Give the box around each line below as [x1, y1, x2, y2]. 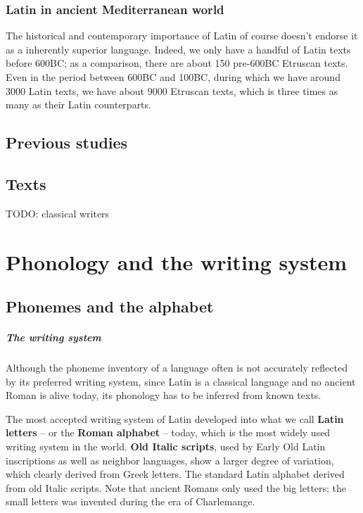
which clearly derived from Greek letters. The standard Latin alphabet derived [6, 467, 345, 481]
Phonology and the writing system [6, 247, 348, 276]
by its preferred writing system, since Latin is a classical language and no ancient [6, 374, 356, 388]
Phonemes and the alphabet [6, 296, 214, 317]
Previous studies [6, 132, 128, 153]
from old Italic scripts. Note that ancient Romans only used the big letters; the [6, 480, 347, 495]
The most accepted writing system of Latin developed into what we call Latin [6, 411, 344, 426]
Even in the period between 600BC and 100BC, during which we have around [6, 70, 340, 84]
